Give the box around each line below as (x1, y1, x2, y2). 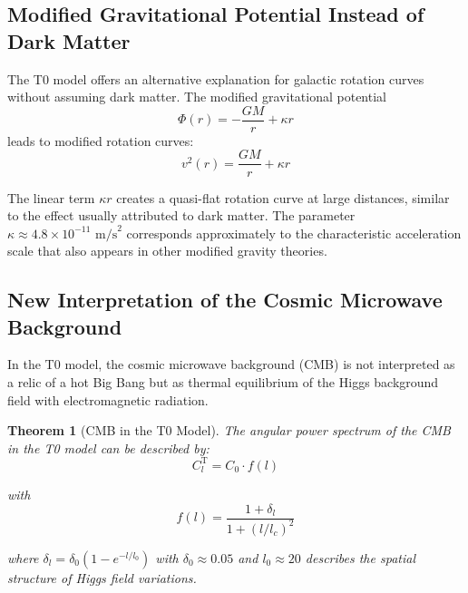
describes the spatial (305, 548, 415, 567)
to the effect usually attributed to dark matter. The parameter (7, 206, 356, 225)
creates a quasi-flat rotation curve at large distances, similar (116, 188, 450, 207)
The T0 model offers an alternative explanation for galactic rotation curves (7, 69, 424, 88)
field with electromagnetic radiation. (7, 390, 209, 409)
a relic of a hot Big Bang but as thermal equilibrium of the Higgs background (7, 373, 439, 392)
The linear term (7, 188, 95, 207)
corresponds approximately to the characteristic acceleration (126, 223, 462, 242)
